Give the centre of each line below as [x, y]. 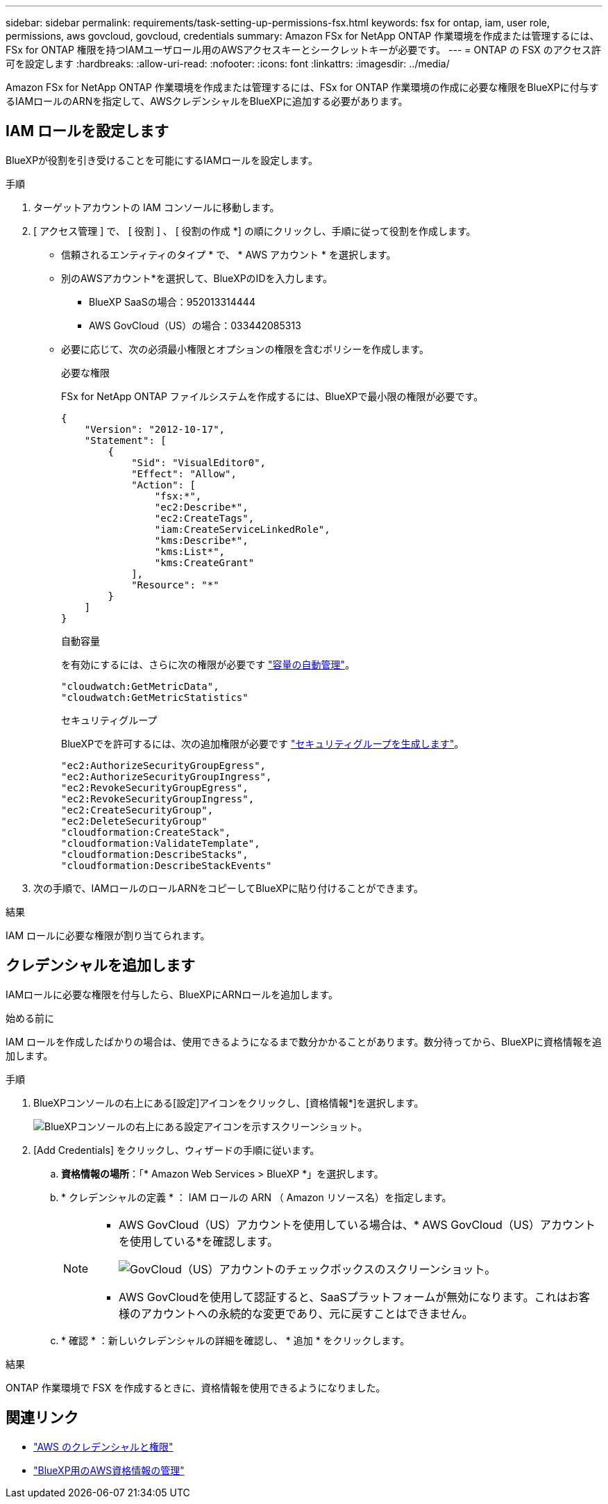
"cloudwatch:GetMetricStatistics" [155, 697]
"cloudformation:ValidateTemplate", [161, 843]
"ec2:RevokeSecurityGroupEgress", [155, 787]
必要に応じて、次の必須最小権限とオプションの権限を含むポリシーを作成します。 [245, 349]
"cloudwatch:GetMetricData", [140, 686]
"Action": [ [163, 485]
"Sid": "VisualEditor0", [199, 462]
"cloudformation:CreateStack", [146, 832]
